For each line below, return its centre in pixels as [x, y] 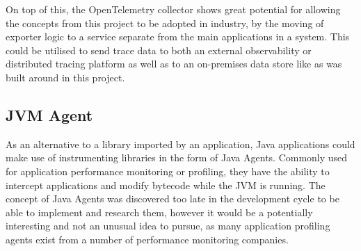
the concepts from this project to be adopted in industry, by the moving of [165, 23]
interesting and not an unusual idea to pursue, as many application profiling [168, 226]
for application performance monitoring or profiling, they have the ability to [168, 171]
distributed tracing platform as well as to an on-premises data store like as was [174, 64]
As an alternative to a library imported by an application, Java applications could [180, 144]
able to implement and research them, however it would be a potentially [159, 212]
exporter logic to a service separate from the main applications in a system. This [178, 37]
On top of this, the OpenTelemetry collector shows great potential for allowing [173, 9]
